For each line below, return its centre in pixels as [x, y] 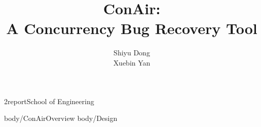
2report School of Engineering [49, 101]
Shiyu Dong [132, 53]
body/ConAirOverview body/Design [61, 118]
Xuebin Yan [132, 62]
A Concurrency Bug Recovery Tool [132, 28]
